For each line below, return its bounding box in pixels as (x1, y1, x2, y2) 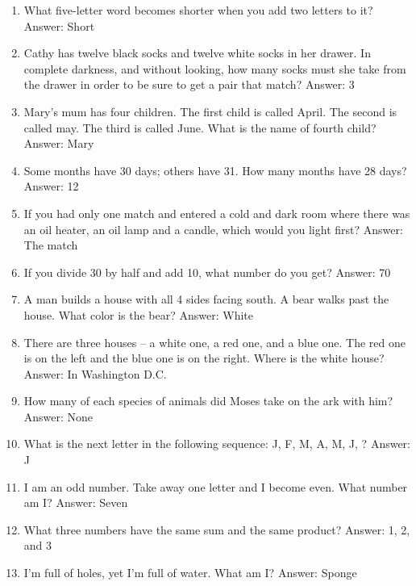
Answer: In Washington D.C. (23, 365, 167, 382)
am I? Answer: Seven (23, 494, 128, 511)
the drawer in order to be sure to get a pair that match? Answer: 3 (23, 76, 355, 93)
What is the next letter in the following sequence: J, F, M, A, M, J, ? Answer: (23, 435, 411, 452)
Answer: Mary (23, 135, 94, 152)
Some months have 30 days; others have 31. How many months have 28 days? (23, 161, 407, 178)
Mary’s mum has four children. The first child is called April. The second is (23, 103, 397, 119)
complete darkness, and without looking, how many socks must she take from (23, 60, 406, 77)
